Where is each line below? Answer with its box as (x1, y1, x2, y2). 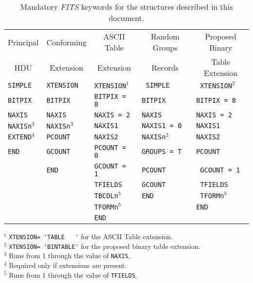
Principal (8, 36, 39, 48)
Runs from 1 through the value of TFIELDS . (9, 269, 137, 280)
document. (108, 12, 145, 23)
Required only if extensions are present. (9, 260, 127, 270)
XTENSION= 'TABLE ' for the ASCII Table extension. (9, 231, 173, 241)
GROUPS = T (142, 148, 182, 156)
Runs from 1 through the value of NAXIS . (9, 250, 130, 261)
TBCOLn (94, 192, 118, 200)
